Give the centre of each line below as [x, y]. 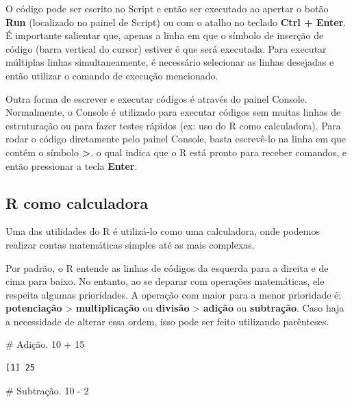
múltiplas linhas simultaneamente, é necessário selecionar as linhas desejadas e [170, 62]
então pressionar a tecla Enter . [72, 165]
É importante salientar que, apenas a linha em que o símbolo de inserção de [165, 35]
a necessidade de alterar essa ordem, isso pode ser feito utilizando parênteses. [167, 321]
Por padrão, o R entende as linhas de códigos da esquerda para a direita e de [167, 267]
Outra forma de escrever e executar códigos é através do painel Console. [156, 98]
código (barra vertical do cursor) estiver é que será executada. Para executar [166, 48]
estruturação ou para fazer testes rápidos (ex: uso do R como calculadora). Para [173, 125]
